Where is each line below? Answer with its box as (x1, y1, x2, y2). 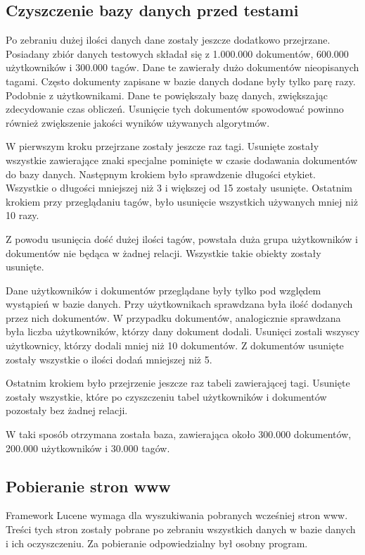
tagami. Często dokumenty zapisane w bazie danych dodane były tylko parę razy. (6, 73, 356, 88)
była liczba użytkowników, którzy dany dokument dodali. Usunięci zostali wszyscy (6, 324, 360, 339)
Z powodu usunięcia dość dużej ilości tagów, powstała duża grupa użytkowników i (6, 231, 358, 246)
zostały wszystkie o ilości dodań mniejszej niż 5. (6, 351, 212, 366)
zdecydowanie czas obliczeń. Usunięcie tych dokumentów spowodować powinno (6, 101, 344, 116)
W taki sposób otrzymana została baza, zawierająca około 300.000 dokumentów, (6, 427, 352, 442)
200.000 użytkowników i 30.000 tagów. (6, 440, 170, 455)
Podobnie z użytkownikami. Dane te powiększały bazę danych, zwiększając (6, 87, 328, 102)
